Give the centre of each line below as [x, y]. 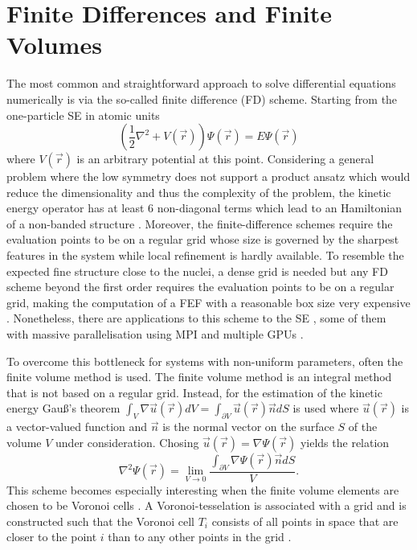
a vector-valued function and [77, 427]
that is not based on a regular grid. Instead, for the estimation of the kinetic [194, 392]
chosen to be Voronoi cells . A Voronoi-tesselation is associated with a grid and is [206, 505]
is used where [326, 408]
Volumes [54, 45]
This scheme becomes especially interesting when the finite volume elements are [203, 489]
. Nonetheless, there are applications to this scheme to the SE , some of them [196, 318]
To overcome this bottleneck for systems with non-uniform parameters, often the [205, 361]
